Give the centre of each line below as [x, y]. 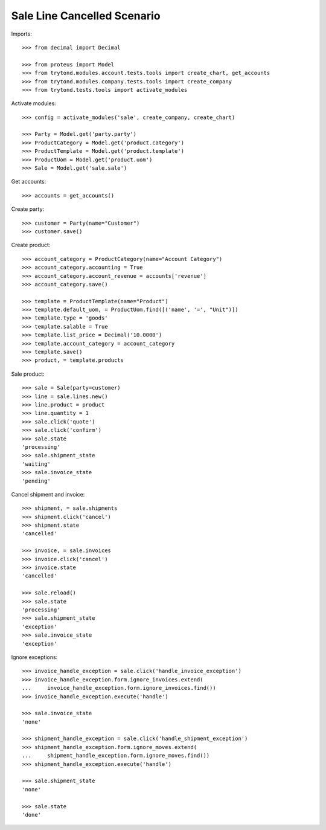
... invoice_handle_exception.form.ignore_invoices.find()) [119, 688]
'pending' [36, 481]
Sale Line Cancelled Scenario [86, 16]
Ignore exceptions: [34, 657]
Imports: [22, 34]
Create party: [28, 209]
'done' [32, 815]
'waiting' [36, 464]
